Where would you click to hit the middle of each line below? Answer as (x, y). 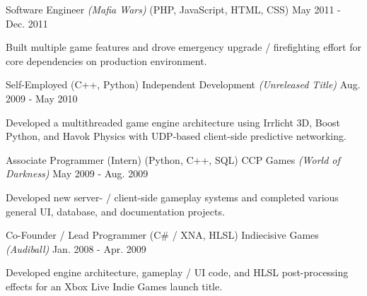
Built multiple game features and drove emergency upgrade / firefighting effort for (183, 47)
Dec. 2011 (27, 23)
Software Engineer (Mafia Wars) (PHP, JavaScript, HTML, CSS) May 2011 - (173, 9)
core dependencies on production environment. (106, 60)
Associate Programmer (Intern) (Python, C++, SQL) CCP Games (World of (173, 159)
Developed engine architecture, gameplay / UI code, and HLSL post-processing (177, 272)
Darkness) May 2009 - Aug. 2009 (77, 173)
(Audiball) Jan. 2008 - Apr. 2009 (76, 248)
